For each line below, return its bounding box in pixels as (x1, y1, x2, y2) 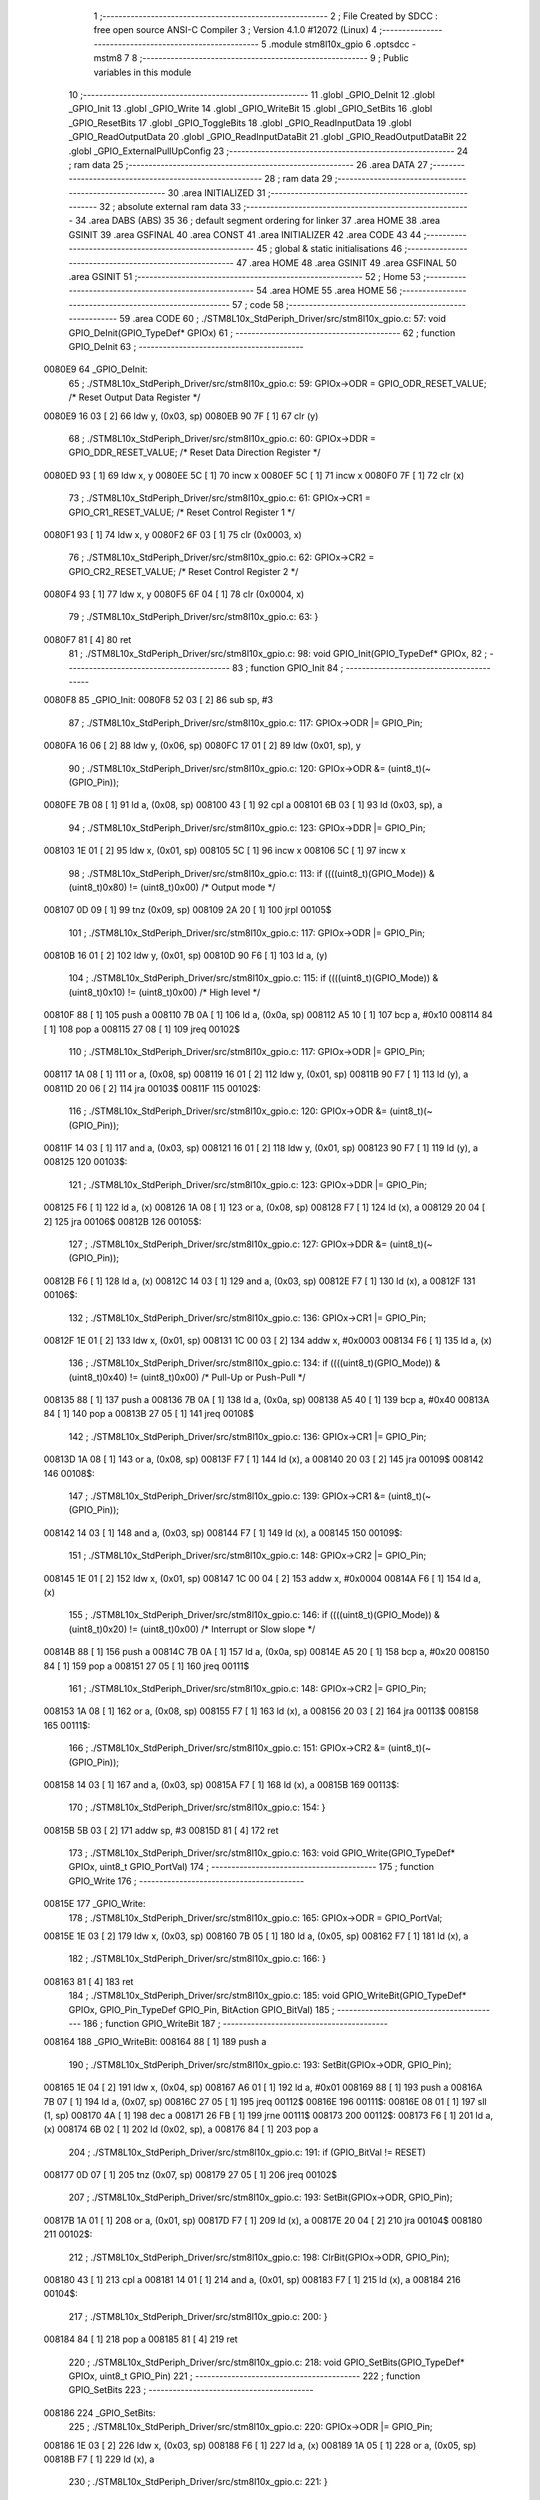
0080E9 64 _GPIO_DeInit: (43, 363, 149, 375)
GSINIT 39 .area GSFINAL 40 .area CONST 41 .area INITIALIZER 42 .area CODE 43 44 (68, 228, 422, 240)
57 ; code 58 (231, 298, 284, 310)
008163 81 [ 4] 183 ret (43, 1975, 134, 1987)
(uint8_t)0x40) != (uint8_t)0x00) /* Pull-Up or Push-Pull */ (68, 1371, 306, 1383)
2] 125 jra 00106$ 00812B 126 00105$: (43, 1215, 202, 1227)
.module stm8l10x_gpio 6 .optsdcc (268, 38, 410, 50)
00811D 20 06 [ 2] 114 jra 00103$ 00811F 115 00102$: (43, 1082, 262, 1094)
